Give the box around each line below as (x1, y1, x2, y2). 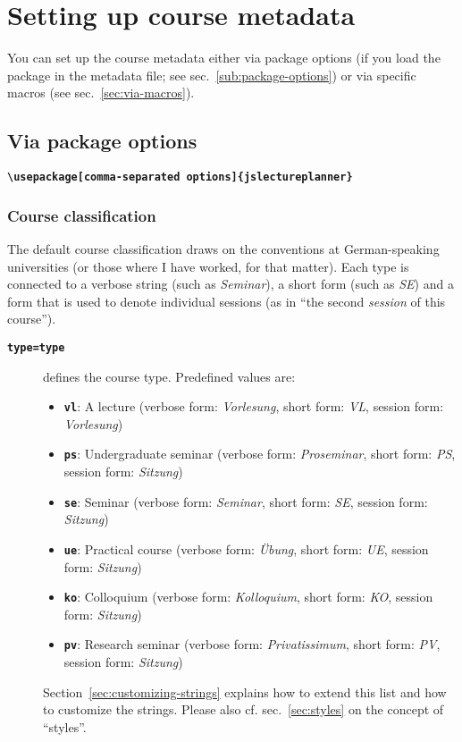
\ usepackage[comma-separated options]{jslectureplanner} (7, 171, 353, 184)
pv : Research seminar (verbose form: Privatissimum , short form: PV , (63, 635, 441, 653)
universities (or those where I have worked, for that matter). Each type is (7, 257, 409, 275)
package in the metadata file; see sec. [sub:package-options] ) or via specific (7, 65, 416, 84)
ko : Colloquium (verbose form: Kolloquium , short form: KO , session (63, 587, 433, 606)
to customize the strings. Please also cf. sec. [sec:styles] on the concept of (43, 700, 444, 719)
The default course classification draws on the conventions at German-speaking (7, 239, 440, 257)
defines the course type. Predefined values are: (43, 367, 296, 385)
